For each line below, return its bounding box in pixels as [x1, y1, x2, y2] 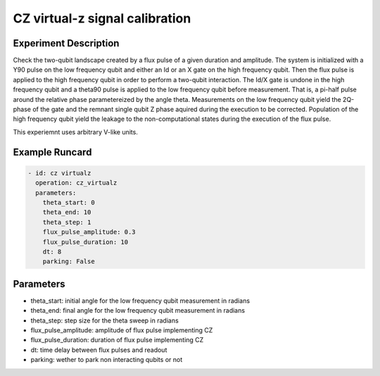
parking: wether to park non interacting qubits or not [30, 356, 183, 364]
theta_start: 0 [42, 198, 95, 207]
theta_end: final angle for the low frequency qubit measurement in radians [30, 306, 246, 315]
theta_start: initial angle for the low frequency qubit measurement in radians [30, 296, 250, 305]
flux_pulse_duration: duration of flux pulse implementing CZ [30, 336, 204, 344]
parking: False [42, 257, 95, 266]
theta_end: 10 [42, 208, 91, 216]
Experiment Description [13, 37, 120, 49]
